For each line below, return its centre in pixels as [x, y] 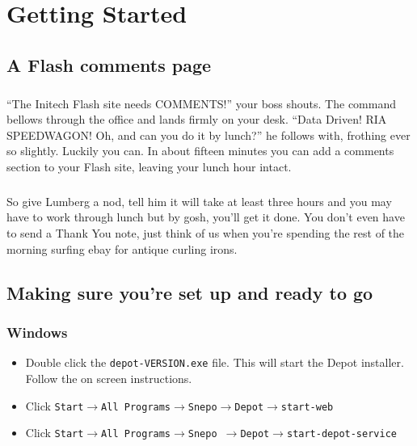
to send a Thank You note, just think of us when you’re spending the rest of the [206, 233]
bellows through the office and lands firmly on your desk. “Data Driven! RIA [197, 119]
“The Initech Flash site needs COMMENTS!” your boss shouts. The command [201, 103]
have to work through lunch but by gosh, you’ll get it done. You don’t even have [206, 217]
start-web [307, 407]
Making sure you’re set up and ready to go [190, 292]
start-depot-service [341, 434]
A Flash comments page [109, 64]
